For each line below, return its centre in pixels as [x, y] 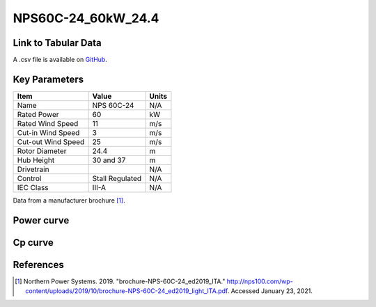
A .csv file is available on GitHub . [60, 60]
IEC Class [33, 187]
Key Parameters [48, 79]
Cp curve [33, 243]
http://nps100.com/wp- [260, 281]
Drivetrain [33, 169]
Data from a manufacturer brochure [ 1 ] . [69, 200]
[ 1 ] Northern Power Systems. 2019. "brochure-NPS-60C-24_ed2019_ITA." [120, 281]
